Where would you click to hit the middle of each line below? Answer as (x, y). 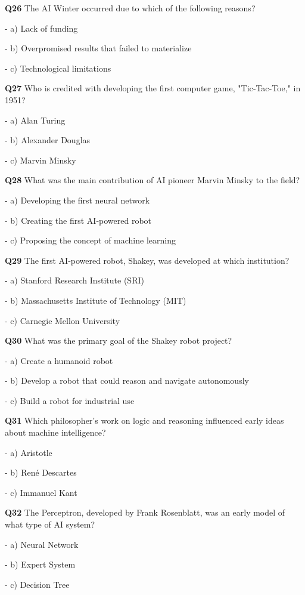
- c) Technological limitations (58, 68)
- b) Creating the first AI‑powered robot (78, 220)
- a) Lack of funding (41, 28)
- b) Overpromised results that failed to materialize (98, 48)
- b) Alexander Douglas (48, 140)
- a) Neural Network (42, 544)
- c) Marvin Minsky (41, 160)
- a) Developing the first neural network (77, 200)
